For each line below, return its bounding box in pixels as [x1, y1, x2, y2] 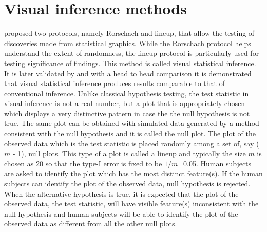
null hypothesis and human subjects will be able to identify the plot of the [4, 208, 238, 219]
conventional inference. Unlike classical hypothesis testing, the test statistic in [4, 88, 249, 98]
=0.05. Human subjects [178, 158, 252, 168]
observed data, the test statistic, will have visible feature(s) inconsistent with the [4, 198, 259, 209]
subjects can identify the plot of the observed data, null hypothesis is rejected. [4, 178, 251, 189]
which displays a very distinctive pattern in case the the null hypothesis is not [4, 108, 250, 118]
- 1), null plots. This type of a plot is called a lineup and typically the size [12, 148, 246, 159]
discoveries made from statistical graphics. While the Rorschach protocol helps [4, 37, 251, 48]
